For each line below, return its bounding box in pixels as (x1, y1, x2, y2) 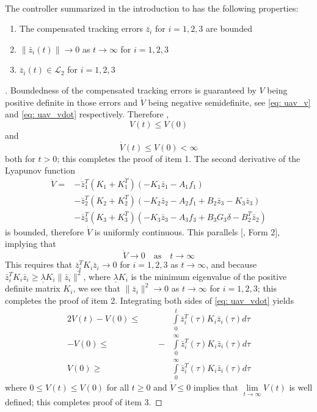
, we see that (73, 282, 120, 295)
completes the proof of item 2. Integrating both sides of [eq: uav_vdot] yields (5, 294, 294, 307)
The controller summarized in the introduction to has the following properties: (5, 1, 299, 14)
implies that (193, 381, 238, 394)
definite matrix (5, 282, 60, 295)
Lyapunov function (5, 164, 75, 177)
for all (106, 381, 129, 394)
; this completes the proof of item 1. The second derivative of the (57, 152, 301, 164)
